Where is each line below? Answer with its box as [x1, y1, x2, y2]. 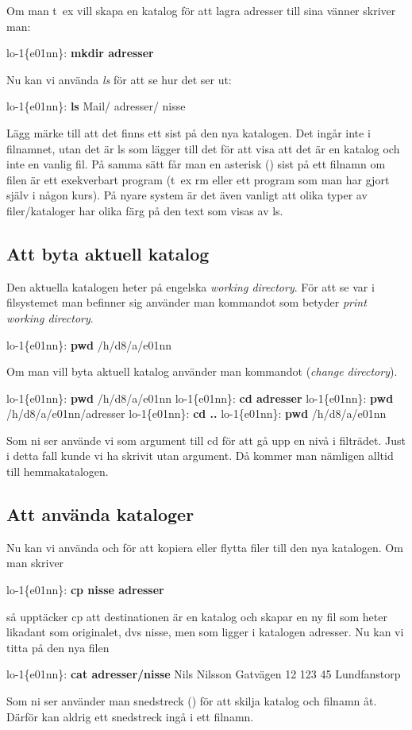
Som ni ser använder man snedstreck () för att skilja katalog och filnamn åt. [6, 693, 377, 709]
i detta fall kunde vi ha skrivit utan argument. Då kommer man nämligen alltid [6, 447, 394, 464]
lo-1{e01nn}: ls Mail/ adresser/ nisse [6, 98, 186, 114]
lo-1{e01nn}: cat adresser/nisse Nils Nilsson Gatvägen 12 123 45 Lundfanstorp [6, 666, 401, 682]
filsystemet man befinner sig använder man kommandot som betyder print [6, 294, 367, 311]
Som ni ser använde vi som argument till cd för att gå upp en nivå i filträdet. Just [6, 431, 406, 448]
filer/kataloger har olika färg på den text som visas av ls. [6, 202, 283, 218]
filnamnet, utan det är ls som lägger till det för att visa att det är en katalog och [6, 140, 400, 156]
